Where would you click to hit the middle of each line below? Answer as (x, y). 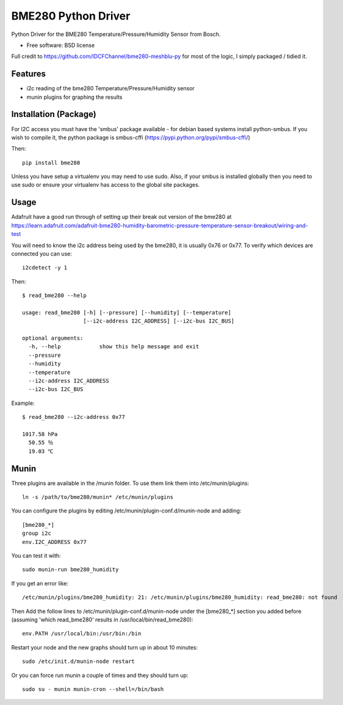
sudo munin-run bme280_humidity (70, 570)
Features (28, 74)
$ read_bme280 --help (54, 295)
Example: (23, 403)
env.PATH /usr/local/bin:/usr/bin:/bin (82, 634)
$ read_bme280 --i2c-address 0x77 (74, 417)
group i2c (37, 533)
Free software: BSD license (60, 45)
